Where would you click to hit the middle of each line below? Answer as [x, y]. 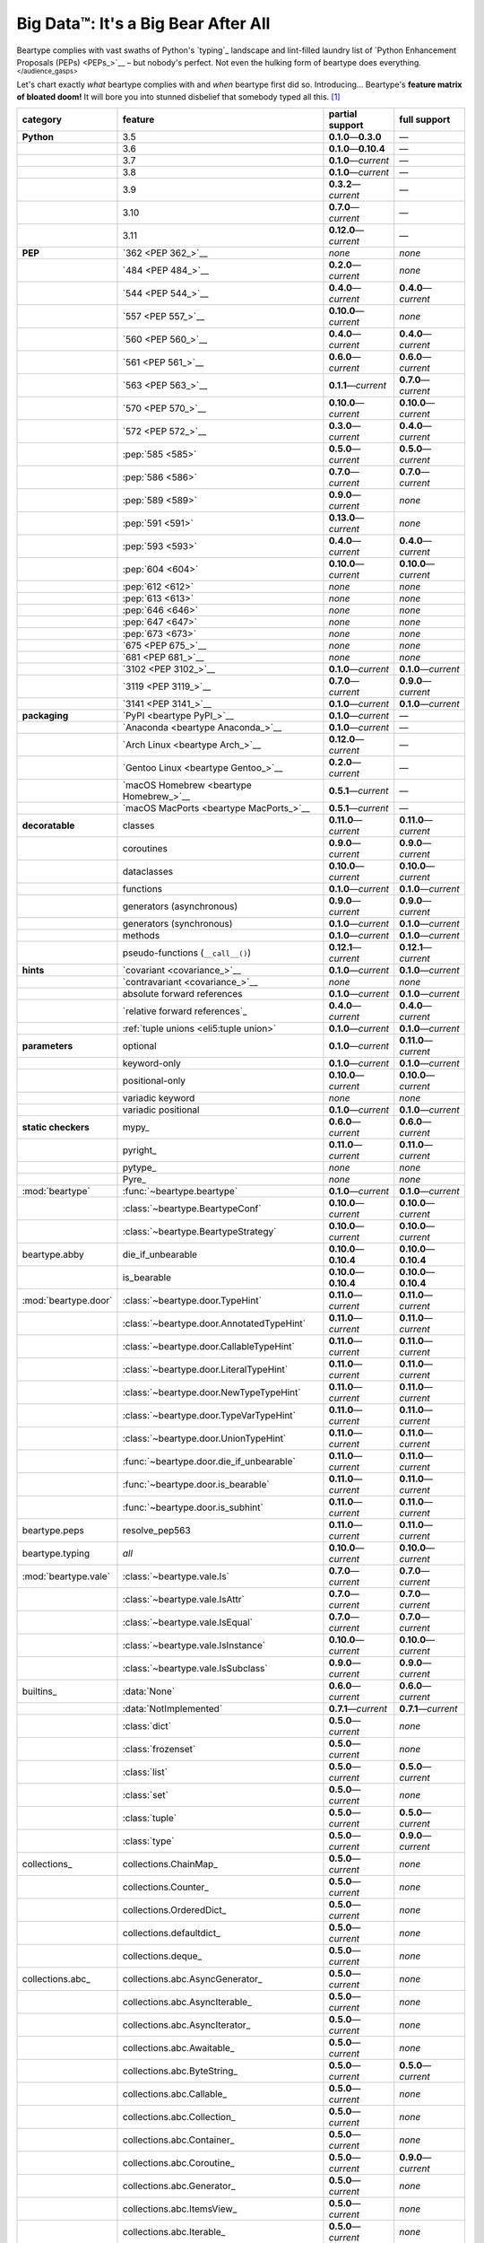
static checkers [56, 1128]
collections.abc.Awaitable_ [178, 2048]
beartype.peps [53, 1531]
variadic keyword [159, 1098]
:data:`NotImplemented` [173, 1709]
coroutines [145, 849]
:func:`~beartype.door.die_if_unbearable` [209, 1462]
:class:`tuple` [150, 1819]
